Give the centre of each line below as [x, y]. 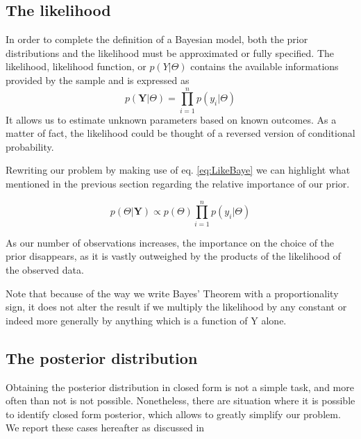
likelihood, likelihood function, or [76, 66]
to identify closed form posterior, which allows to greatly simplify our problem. [173, 414]
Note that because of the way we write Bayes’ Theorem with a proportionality [172, 293]
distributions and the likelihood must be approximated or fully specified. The [170, 52]
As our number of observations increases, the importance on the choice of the [170, 242]
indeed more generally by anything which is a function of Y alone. [146, 320]
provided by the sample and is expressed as [98, 80]
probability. [30, 146]
